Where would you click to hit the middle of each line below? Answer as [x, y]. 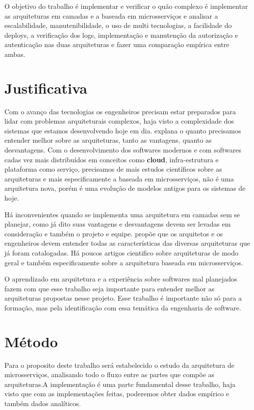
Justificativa [46, 88]
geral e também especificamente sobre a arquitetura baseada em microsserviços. [124, 262]
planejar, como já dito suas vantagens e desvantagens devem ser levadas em [118, 224]
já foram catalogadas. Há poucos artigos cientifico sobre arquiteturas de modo [121, 253]
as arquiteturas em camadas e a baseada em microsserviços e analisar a [111, 15]
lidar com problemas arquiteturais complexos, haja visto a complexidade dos [119, 121]
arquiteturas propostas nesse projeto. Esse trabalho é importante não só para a [123, 298]
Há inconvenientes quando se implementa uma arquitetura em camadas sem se [122, 214]
